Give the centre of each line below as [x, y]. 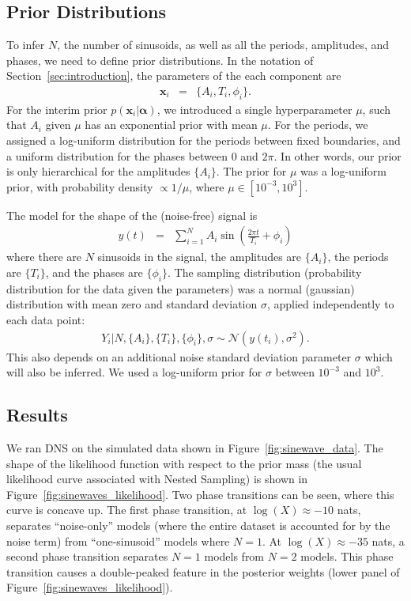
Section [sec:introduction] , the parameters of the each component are [174, 76]
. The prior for [251, 171]
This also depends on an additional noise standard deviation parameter [179, 356]
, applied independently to [330, 304]
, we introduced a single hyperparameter [255, 109]
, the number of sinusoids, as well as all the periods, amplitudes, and [223, 45]
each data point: [46, 319]
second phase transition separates [87, 556]
